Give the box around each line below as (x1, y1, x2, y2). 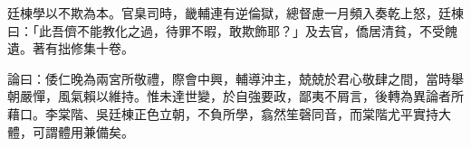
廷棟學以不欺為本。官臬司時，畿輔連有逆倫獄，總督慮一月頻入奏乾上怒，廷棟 (7, 4, 464, 22)
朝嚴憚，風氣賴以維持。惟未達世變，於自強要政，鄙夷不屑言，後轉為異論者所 (7, 87, 464, 106)
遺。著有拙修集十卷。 (7, 39, 134, 58)
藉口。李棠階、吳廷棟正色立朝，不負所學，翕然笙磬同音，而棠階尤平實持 (7, 104, 438, 123)
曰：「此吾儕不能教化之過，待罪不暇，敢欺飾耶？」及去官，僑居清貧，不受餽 (7, 21, 457, 40)
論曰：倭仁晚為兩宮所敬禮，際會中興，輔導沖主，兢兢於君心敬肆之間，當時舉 (7, 69, 464, 87)
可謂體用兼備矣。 (32, 122, 134, 141)
